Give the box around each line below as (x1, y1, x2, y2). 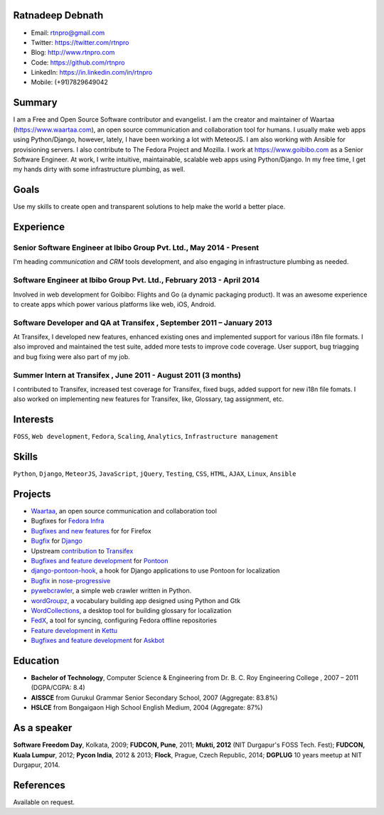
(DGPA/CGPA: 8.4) (31, 683, 85, 692)
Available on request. (13, 797, 75, 806)
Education (13, 654, 60, 666)
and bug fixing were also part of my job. (13, 352, 131, 361)
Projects (13, 488, 51, 500)
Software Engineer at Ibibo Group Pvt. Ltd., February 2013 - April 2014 (13, 275, 260, 285)
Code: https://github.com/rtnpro (31, 58, 125, 67)
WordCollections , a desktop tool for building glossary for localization (31, 607, 232, 614)
